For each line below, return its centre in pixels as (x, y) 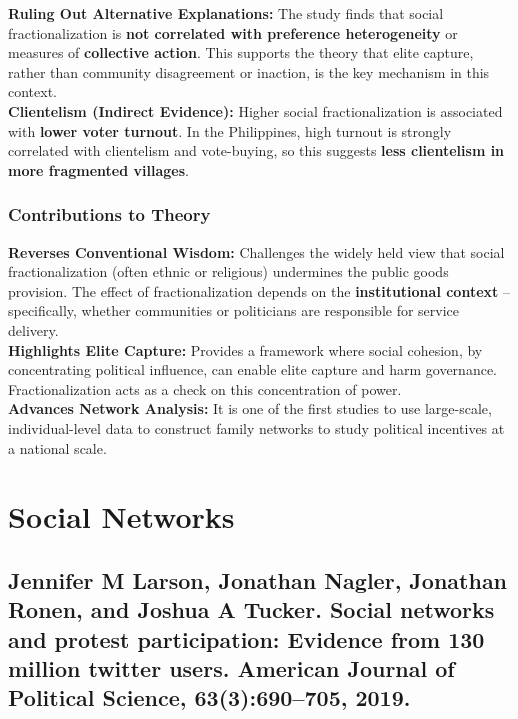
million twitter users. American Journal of (231, 668)
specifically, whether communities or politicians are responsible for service (234, 310)
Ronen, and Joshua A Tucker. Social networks (251, 609)
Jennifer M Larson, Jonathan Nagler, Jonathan (258, 579)
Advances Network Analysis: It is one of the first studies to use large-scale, (250, 408)
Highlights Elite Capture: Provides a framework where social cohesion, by (245, 349)
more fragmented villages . (98, 169)
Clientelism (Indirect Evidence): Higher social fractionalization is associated (255, 110)
